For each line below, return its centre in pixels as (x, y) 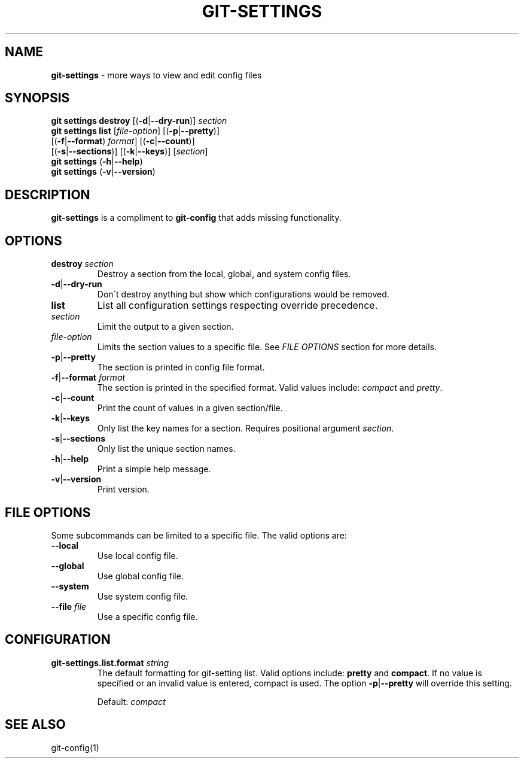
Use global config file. (140, 576)
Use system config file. (143, 596)
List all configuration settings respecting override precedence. (237, 305)
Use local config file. (138, 555)
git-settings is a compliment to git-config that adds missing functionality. (196, 218)
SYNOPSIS (37, 98)
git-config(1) (75, 747)
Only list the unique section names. (166, 449)
